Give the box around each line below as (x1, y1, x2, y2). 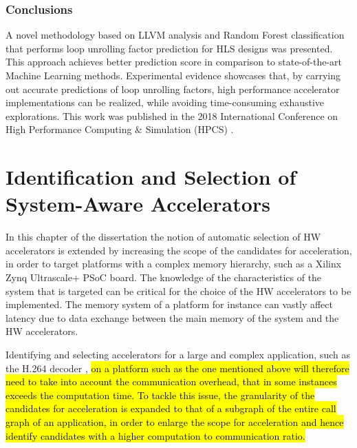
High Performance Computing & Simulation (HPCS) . (6, 122, 234, 136)
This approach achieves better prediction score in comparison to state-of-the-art (6, 54, 343, 69)
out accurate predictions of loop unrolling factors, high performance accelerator (6, 81, 340, 96)
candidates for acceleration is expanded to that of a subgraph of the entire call (6, 401, 336, 416)
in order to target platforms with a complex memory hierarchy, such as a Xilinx (6, 256, 342, 271)
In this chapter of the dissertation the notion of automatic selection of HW (6, 230, 321, 244)
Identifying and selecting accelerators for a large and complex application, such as (6, 347, 350, 362)
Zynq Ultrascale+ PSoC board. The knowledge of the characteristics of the (6, 270, 322, 285)
